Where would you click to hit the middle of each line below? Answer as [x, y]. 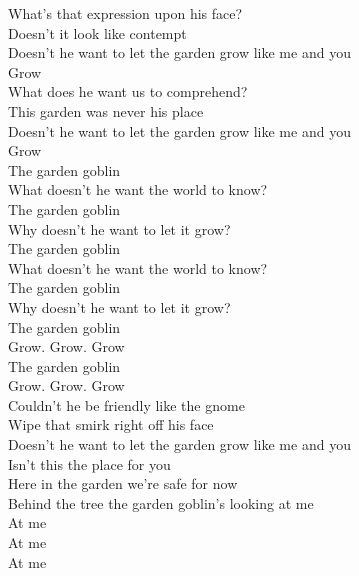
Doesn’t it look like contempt [97, 32]
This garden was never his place [106, 110]
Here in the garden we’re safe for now [123, 483]
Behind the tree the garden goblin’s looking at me [161, 502]
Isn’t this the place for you [89, 463]
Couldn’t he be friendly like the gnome [126, 404]
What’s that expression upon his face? [125, 13]
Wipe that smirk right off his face [111, 424]
